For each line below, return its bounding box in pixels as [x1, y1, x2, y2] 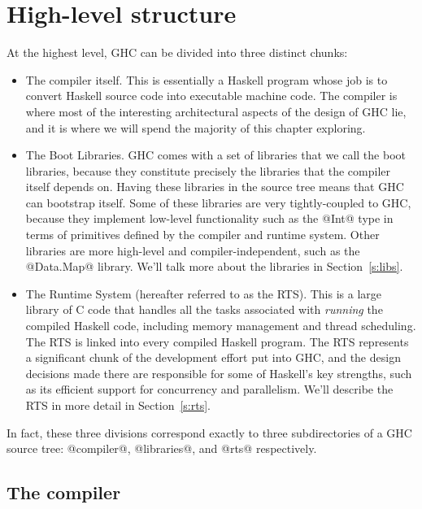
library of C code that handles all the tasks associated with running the [25, 301, 383, 318]
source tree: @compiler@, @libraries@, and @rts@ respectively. [7, 440, 317, 457]
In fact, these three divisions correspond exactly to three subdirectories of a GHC [7, 424, 412, 441]
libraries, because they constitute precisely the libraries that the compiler [25, 162, 391, 179]
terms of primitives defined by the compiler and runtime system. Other [25, 226, 380, 243]
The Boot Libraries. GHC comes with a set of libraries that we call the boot [25, 146, 406, 163]
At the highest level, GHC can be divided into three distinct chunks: [7, 44, 348, 61]
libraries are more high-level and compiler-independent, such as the [25, 241, 360, 259]
